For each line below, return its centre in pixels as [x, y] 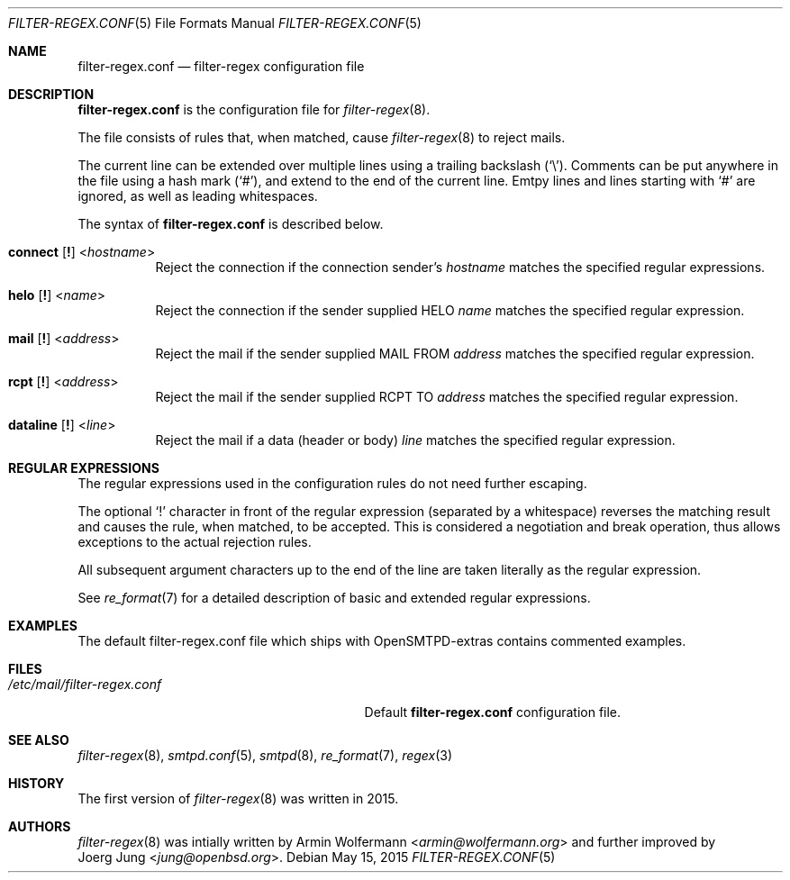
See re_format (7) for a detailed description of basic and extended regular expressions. [334, 598]
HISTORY [36, 783]
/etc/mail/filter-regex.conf [85, 684]
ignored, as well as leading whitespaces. [198, 196]
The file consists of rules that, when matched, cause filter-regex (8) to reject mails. [322, 137]
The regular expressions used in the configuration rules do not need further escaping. [332, 483]
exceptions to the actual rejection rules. [195, 542]
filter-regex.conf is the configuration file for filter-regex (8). [254, 109]
